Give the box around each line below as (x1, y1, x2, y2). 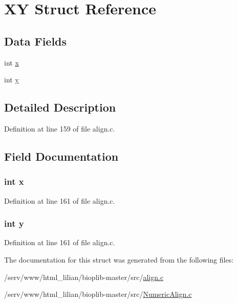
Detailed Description (4, 99, 116, 115)
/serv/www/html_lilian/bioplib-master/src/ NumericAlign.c (4, 289, 192, 299)
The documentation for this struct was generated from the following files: (4, 254, 234, 265)
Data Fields (4, 33, 67, 49)
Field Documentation (4, 148, 119, 164)
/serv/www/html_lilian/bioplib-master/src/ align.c (4, 271, 164, 282)
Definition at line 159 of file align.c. (4, 123, 115, 134)
